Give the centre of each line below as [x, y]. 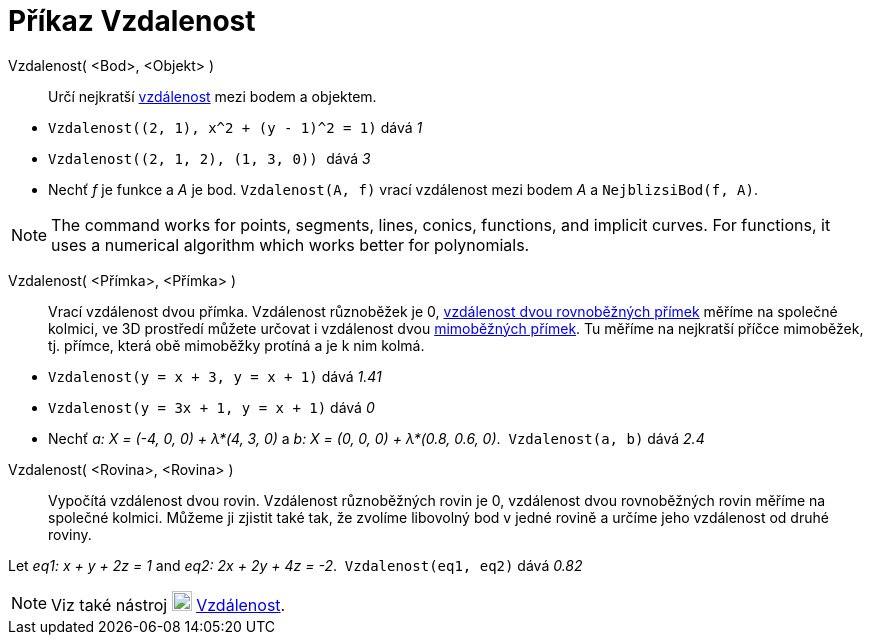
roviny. [70, 534]
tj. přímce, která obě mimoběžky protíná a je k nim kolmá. [236, 345]
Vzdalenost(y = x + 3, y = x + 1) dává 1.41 [215, 376]
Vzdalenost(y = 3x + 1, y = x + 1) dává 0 [211, 407]
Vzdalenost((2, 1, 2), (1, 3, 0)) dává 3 [209, 158]
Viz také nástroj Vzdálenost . [168, 604]
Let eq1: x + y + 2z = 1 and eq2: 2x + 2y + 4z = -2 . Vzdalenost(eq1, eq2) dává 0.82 [295, 565]
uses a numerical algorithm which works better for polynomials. [290, 244]
